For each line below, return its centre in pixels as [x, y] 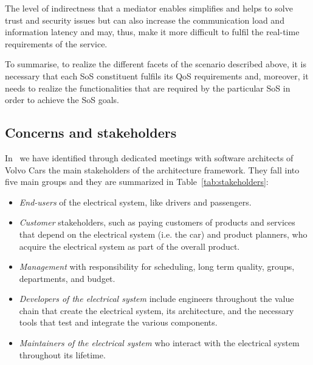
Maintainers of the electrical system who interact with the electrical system [159, 343]
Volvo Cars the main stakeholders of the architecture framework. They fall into [152, 169]
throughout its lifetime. [62, 354]
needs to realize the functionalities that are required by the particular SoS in [148, 88]
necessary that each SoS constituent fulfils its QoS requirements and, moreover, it [157, 75]
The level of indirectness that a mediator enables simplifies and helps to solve [149, 8]
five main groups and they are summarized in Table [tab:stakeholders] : [137, 182]
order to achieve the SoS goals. [62, 100]
